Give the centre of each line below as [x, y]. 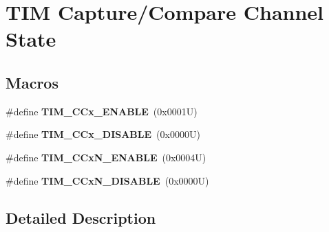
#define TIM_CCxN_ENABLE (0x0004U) [106, 157]
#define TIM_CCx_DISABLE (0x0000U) [103, 134]
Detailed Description [81, 217]
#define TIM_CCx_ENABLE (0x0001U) [102, 111]
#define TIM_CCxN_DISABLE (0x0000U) [107, 180]
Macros [32, 82]
